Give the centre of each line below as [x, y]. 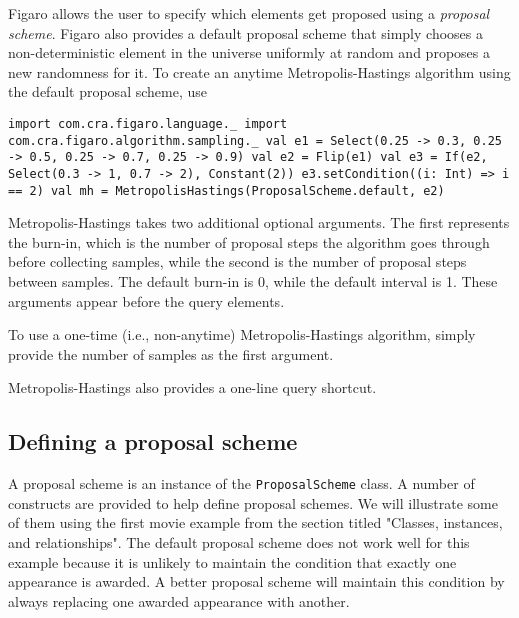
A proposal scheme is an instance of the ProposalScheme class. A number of [241, 483]
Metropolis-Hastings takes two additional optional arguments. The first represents [259, 222]
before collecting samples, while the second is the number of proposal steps [237, 261]
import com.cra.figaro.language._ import [148, 123]
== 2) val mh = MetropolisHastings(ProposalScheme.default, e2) [226, 190]
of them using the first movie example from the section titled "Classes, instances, [255, 522]
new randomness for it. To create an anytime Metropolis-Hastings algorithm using [259, 71]
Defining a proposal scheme [153, 441]
